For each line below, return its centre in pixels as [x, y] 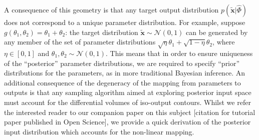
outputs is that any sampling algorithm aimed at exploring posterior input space [128, 92]
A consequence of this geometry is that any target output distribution [111, 9]
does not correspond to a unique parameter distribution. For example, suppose [125, 22]
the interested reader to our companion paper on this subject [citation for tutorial [130, 112]
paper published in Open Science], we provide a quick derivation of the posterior [127, 122]
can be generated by [217, 32]
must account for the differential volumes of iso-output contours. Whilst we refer [127, 102]
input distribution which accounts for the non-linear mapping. [99, 131]
